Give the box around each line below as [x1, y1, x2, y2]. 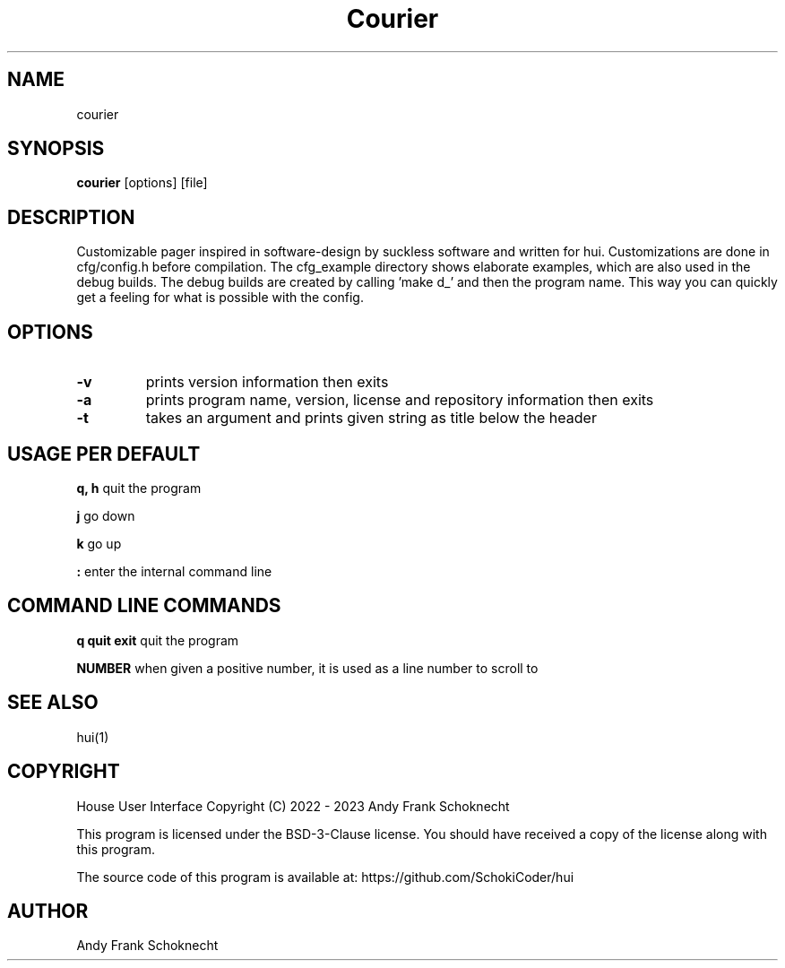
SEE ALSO [7, 691, 99, 714]
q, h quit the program [76, 480, 202, 496]
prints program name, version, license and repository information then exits [145, 391, 654, 410]
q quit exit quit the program [76, 632, 239, 648]
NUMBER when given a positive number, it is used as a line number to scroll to [76, 660, 539, 676]
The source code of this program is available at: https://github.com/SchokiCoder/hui [76, 869, 574, 885]
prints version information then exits [145, 373, 389, 392]
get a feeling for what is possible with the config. [76, 290, 364, 306]
